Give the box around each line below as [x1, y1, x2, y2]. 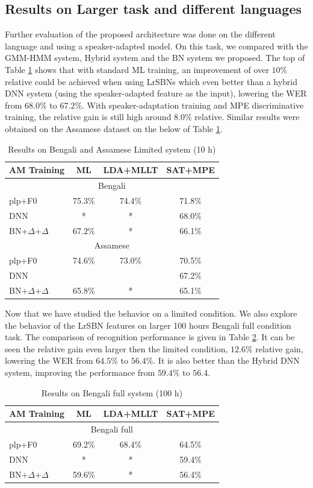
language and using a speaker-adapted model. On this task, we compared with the [5, 39, 308, 52]
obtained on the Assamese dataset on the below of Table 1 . [5, 122, 223, 135]
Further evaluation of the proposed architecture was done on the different [5, 28, 276, 40]
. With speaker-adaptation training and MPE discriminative [82, 98, 304, 111]
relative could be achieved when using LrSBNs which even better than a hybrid [5, 75, 298, 87]
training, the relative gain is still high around [5, 110, 172, 123]
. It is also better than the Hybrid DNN [153, 354, 300, 367]
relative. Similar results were [194, 110, 300, 123]
